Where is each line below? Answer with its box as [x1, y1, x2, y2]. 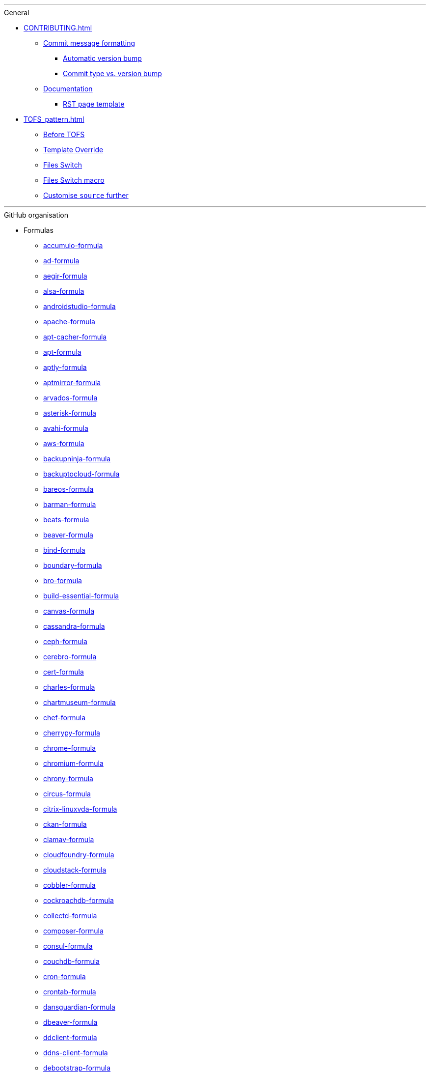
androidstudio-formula [43, 302, 116, 311]
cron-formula [43, 972, 86, 981]
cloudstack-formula [43, 866, 107, 874]
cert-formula [43, 668, 84, 676]
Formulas [24, 226, 54, 234]
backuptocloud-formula [43, 470, 120, 478]
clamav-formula [43, 835, 94, 844]
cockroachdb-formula [43, 896, 114, 904]
